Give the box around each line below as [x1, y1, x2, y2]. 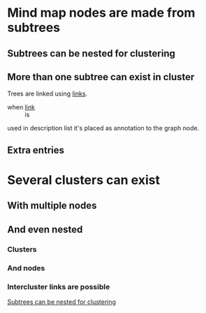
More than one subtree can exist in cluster [7, 71, 195, 83]
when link [7, 103, 35, 112]
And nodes [7, 263, 45, 273]
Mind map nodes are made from [7, 5, 196, 21]
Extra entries [7, 144, 65, 156]
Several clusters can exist [7, 172, 161, 188]
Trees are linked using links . [7, 89, 88, 98]
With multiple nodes [7, 200, 97, 212]
